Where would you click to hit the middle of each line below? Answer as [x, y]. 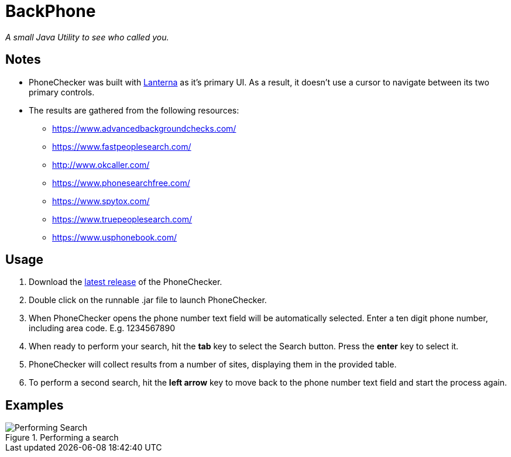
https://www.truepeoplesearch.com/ [122, 219]
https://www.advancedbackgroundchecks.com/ [144, 128]
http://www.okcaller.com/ [101, 164]
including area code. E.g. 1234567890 [102, 328]
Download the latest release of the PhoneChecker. [126, 282]
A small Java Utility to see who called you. [87, 37]
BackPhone [51, 11]
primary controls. [62, 92]
